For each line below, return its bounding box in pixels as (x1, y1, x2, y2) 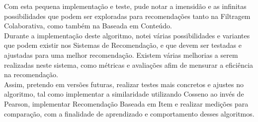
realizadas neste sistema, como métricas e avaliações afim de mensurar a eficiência (4, 59, 254, 70)
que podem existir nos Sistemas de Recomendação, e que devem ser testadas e (4, 40, 242, 50)
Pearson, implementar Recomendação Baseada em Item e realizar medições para (4, 98, 249, 109)
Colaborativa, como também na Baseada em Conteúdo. (4, 20, 172, 31)
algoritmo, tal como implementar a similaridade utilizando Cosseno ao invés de (4, 89, 244, 99)
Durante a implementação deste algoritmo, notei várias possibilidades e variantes (4, 30, 250, 40)
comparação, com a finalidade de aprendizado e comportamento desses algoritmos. (4, 108, 255, 119)
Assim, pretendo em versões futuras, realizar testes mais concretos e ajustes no (4, 79, 244, 89)
